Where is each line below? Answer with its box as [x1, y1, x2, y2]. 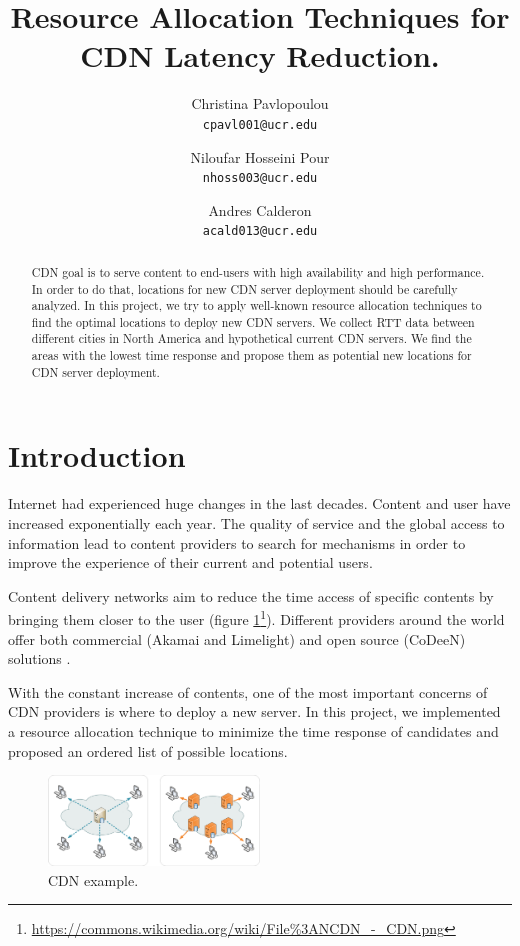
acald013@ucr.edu [202, 224, 318, 239]
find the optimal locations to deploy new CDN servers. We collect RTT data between [31, 313, 475, 330]
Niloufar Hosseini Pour [190, 146, 330, 167]
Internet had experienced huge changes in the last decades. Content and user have [8, 493, 511, 514]
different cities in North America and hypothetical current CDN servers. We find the [31, 330, 472, 347]
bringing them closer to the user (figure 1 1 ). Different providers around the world [8, 606, 505, 630]
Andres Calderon [208, 199, 312, 220]
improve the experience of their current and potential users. [8, 552, 373, 573]
